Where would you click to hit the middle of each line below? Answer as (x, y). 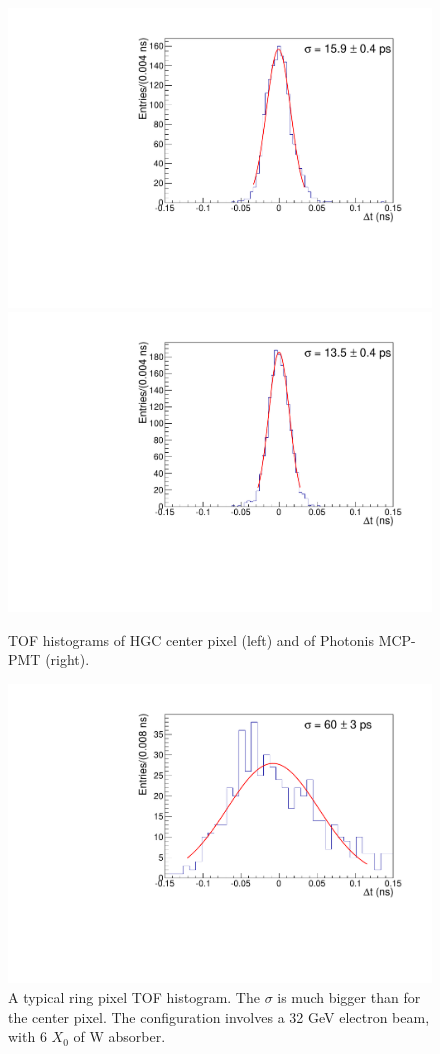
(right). (67, 659)
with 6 (27, 1036)
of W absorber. (119, 1036)
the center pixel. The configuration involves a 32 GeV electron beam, (219, 1016)
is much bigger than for (349, 996)
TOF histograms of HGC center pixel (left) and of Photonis (191, 639)
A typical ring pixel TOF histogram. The (134, 996)
